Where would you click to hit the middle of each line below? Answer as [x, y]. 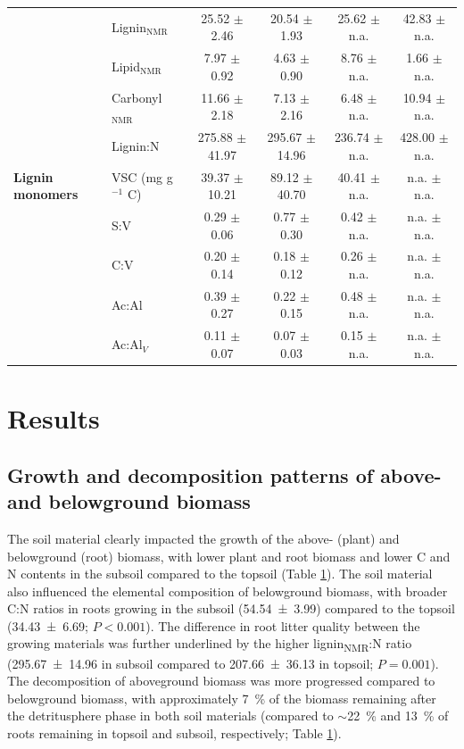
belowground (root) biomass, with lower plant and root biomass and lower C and [229, 556]
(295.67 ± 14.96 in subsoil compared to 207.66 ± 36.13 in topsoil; [191, 663]
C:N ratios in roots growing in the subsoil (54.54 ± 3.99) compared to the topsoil [231, 608]
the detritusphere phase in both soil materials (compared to [170, 716]
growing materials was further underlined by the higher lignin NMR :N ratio [210, 645]
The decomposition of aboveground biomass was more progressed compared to [221, 681]
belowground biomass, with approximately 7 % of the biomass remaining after [222, 698]
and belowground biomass [129, 501]
